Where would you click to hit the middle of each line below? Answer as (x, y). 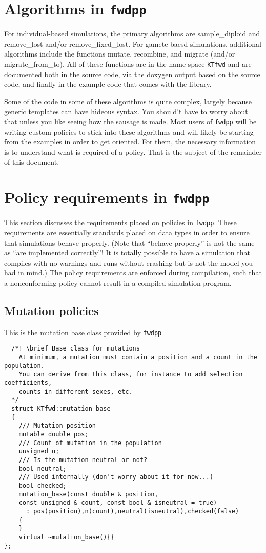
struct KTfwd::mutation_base (61, 409)
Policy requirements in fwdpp (107, 197)
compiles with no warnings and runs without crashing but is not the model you (129, 262)
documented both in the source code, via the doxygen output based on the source (132, 74)
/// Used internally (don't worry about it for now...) (116, 477)
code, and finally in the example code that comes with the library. (108, 84)
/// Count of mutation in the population (90, 443)
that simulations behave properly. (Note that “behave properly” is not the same (129, 242)
